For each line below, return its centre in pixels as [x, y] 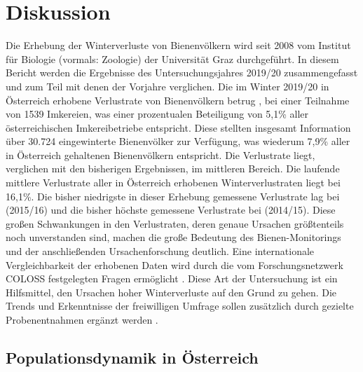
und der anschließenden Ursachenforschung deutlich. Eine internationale [160, 251]
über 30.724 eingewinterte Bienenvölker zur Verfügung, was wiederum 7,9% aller [178, 141]
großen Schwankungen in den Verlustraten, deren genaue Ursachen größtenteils [175, 223]
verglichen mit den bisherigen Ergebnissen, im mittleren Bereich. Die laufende [173, 168]
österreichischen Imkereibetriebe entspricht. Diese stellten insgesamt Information [178, 127]
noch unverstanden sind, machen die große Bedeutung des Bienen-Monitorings [173, 237]
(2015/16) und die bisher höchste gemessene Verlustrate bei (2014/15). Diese [171, 210]
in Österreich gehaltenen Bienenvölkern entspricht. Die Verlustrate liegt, [160, 154]
